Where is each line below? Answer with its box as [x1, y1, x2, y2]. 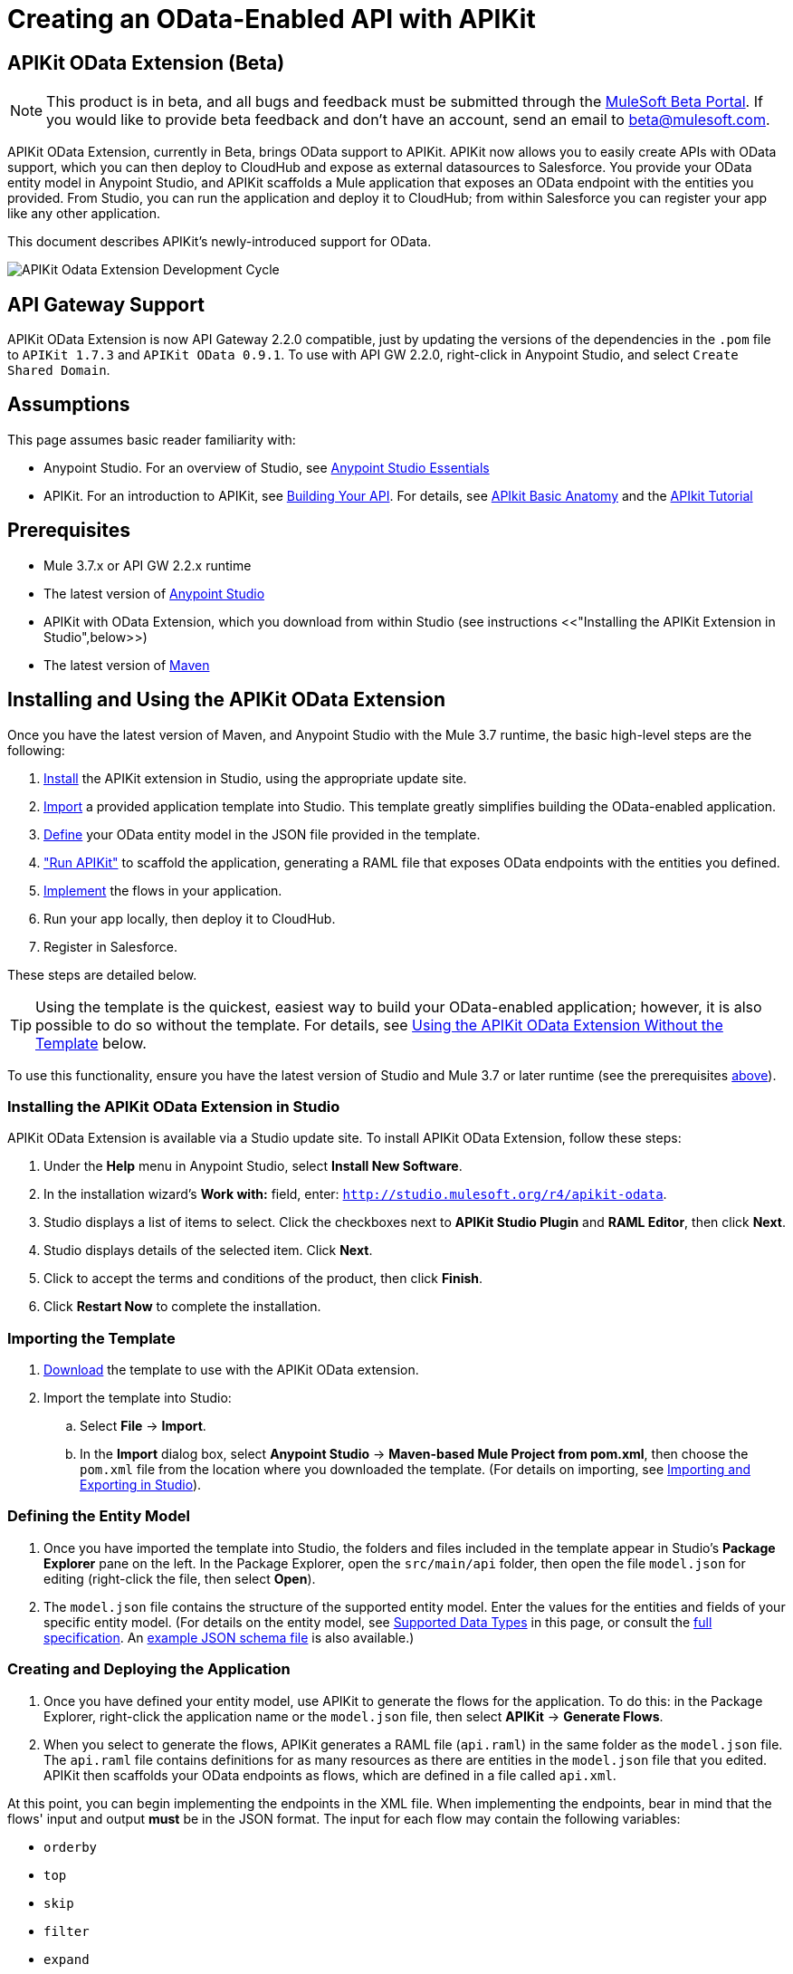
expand [43, 1951, 90, 1967]
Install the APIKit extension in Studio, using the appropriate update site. [43, 770, 467, 786]
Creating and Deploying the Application [7, 1660, 291, 1679]
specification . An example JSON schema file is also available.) [43, 1629, 415, 1645]
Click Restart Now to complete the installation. [43, 1298, 321, 1315]
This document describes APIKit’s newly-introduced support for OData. [7, 234, 432, 250]
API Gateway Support [7, 292, 205, 316]
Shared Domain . [7, 362, 110, 379]
